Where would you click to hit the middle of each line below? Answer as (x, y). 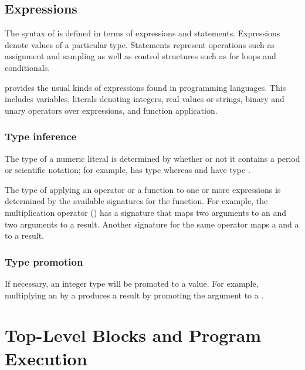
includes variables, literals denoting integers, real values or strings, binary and (145, 99)
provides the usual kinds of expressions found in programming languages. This (145, 87)
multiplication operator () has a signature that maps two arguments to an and (145, 212)
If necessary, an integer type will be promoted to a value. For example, (132, 283)
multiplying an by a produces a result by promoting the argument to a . (134, 295)
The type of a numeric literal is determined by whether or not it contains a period (152, 158)
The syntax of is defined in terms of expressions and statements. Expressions (143, 33)
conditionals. (28, 67)
